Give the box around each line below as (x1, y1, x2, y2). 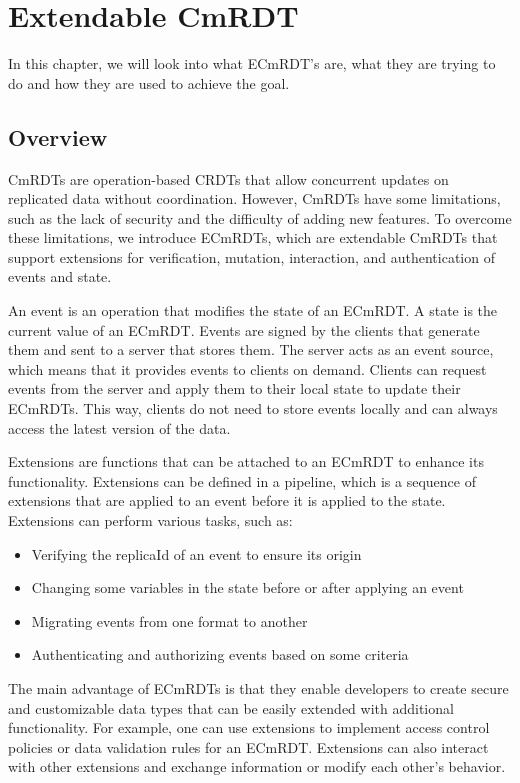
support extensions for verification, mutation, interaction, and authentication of (8, 246, 495, 267)
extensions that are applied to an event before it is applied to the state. (8, 490, 446, 511)
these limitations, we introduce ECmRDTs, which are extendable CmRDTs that (8, 227, 498, 248)
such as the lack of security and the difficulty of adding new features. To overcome (8, 207, 512, 228)
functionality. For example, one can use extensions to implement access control (8, 717, 490, 738)
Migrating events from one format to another (31, 610, 308, 631)
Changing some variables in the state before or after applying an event (31, 577, 464, 598)
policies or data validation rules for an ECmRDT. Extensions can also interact (8, 736, 489, 757)
